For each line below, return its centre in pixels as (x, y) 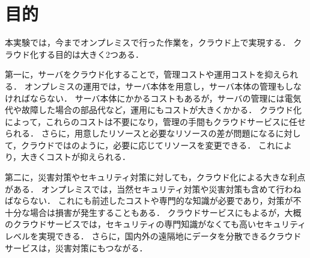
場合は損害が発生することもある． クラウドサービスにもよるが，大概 (166, 212)
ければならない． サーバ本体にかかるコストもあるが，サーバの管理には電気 (153, 98)
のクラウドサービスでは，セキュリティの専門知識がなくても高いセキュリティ (156, 224)
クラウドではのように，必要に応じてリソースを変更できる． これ (148, 145)
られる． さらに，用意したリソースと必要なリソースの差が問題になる (140, 133)
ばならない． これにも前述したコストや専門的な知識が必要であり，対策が (149, 201)
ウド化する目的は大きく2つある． (78, 54)
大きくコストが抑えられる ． (76, 157)
